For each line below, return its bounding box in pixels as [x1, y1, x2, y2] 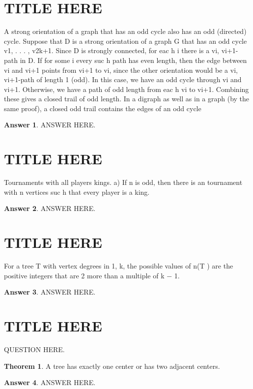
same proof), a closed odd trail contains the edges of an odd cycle [4, 103, 201, 113]
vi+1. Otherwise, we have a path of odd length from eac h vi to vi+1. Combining [4, 84, 249, 94]
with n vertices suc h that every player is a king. [4, 186, 150, 197]
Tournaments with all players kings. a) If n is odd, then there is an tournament [4, 177, 243, 187]
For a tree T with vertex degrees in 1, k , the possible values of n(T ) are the [4, 261, 233, 271]
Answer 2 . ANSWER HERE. [4, 203, 96, 213]
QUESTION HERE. [4, 344, 65, 354]
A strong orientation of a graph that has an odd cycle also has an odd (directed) [4, 26, 247, 36]
